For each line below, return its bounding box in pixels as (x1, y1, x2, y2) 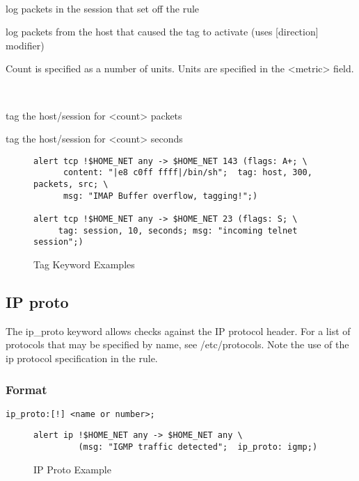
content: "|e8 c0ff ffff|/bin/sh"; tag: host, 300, (63, 168, 312, 178)
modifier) (6, 38, 45, 52)
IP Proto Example (33, 462, 111, 476)
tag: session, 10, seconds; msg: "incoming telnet (58, 225, 298, 236)
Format (6, 380, 47, 398)
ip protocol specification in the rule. (6, 350, 158, 365)
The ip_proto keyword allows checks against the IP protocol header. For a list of (6, 323, 351, 338)
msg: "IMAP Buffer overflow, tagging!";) (63, 190, 258, 201)
